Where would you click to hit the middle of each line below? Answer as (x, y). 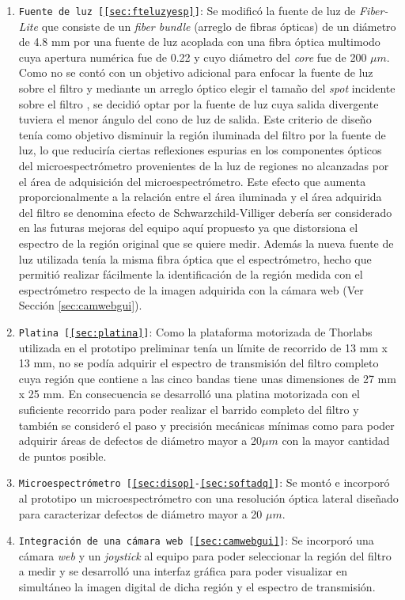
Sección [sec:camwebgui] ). (80, 305)
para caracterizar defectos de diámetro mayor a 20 (140, 513)
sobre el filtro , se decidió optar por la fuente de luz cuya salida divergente (199, 103)
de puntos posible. (62, 456)
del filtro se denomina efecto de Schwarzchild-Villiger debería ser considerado (205, 212)
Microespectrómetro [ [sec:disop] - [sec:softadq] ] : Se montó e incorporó (204, 482)
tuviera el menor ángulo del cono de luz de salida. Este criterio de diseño (195, 119)
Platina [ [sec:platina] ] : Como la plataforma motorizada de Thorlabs (195, 331)
